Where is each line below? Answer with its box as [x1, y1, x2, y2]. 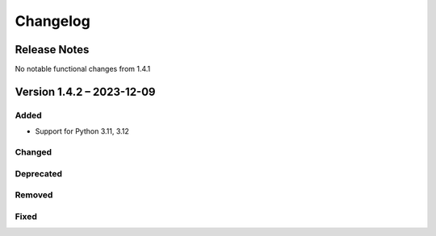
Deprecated [15, 168, 63, 179]
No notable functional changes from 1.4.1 [15, 64, 151, 74]
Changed [15, 146, 52, 157]
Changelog [15, 12, 90, 30]
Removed [15, 189, 53, 201]
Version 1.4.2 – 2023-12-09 [15, 85, 156, 98]
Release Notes [15, 43, 90, 56]
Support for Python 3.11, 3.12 [35, 126, 129, 136]
